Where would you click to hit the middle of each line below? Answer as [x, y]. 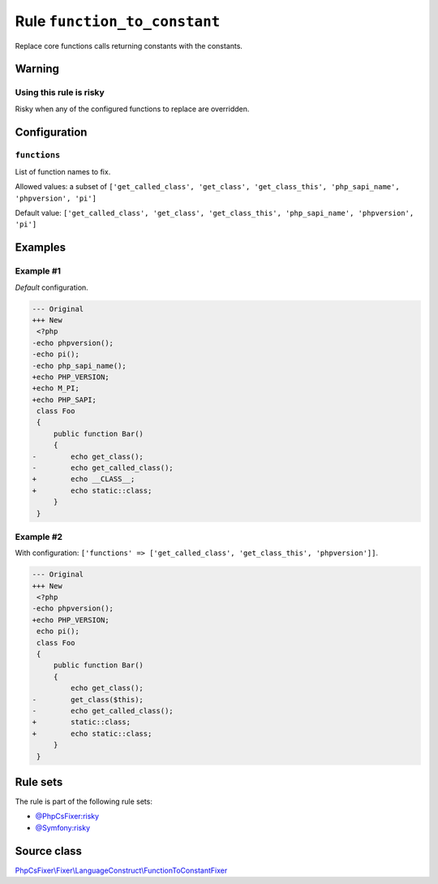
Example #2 [39, 537]
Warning [37, 69]
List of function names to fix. [63, 171]
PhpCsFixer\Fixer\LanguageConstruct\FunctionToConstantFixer [121, 870]
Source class [49, 851]
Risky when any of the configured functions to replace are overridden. [132, 109]
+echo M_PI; [56, 388]
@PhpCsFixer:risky [67, 817]
